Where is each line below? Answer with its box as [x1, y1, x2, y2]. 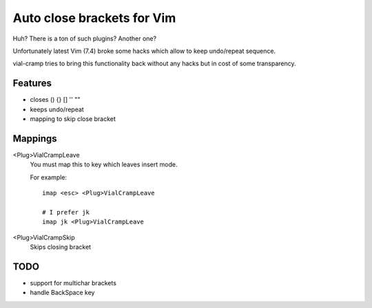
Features [12, 78, 52, 89]
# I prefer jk [42, 208, 90, 216]
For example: [30, 173, 68, 181]
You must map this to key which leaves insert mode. [30, 160, 178, 168]
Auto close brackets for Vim [12, 10, 176, 25]
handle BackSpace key [30, 289, 95, 297]
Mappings [12, 133, 58, 144]
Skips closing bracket [30, 243, 92, 251]
